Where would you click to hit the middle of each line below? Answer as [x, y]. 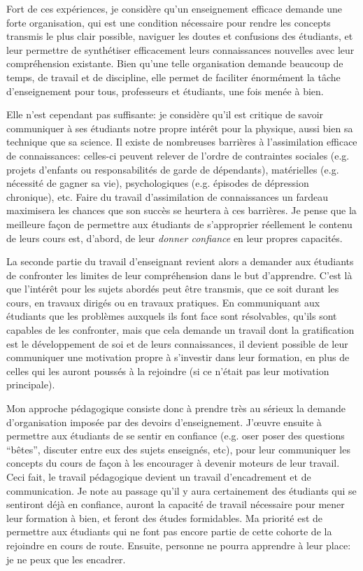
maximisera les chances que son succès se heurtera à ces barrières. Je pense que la [181, 210]
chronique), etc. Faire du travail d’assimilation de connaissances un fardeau [168, 196]
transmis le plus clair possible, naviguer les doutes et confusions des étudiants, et [180, 36]
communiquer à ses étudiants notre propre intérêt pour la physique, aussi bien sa [180, 128]
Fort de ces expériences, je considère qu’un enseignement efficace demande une [175, 8]
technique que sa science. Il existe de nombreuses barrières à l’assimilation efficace [182, 142]
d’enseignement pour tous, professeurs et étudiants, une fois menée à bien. [165, 91]
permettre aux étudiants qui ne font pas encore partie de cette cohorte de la [169, 531]
